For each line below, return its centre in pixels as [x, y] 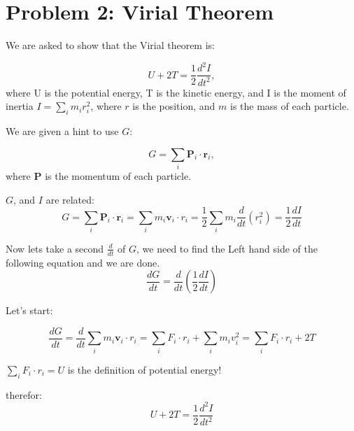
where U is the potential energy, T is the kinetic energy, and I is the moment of [176, 92]
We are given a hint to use [62, 131]
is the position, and [174, 106]
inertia [20, 106]
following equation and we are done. [83, 262]
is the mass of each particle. [289, 106]
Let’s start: [29, 310]
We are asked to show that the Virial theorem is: [110, 45]
